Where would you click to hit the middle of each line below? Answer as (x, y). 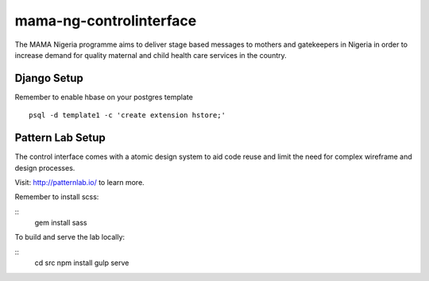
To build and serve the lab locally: (70, 237)
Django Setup (49, 78)
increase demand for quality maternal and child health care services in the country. (151, 55)
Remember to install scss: (57, 197)
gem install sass (61, 223)
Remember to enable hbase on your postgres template (104, 97)
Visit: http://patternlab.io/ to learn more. (79, 182)
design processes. (45, 167)
